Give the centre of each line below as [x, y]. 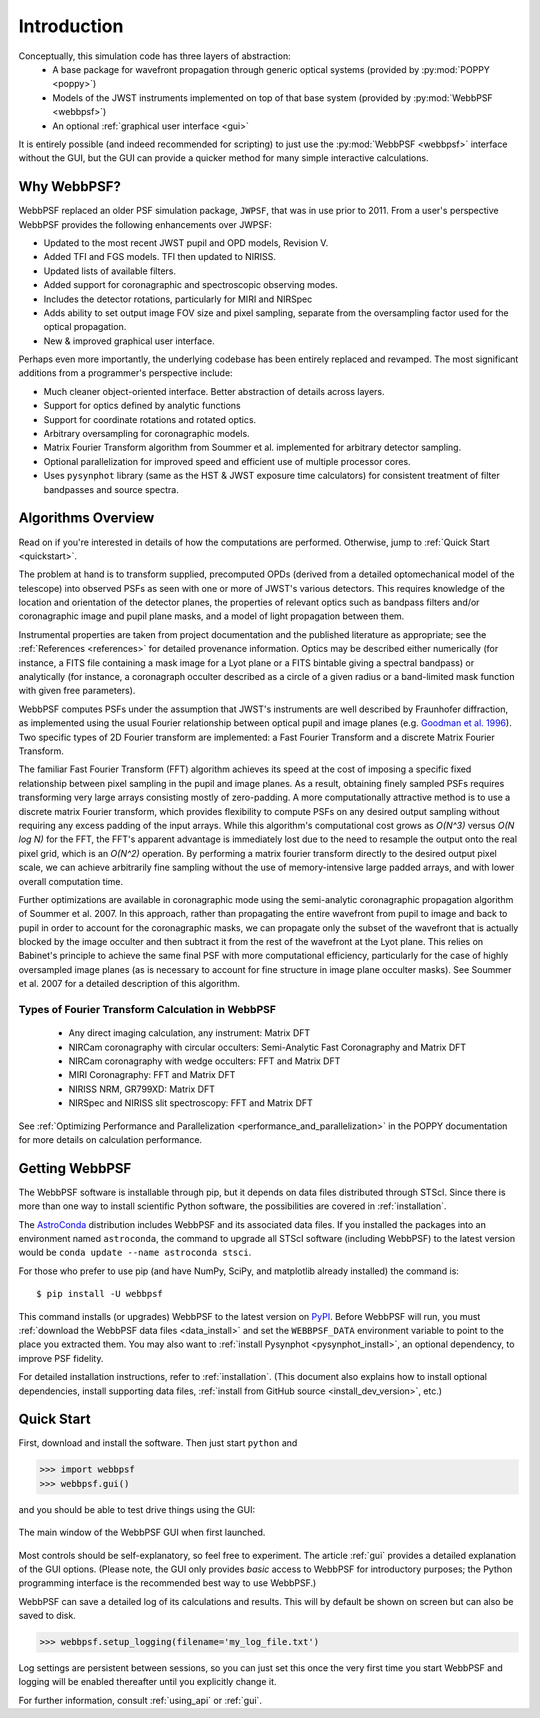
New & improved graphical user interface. [129, 341]
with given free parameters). [77, 691]
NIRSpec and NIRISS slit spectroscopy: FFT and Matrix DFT [191, 1103]
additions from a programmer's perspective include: [126, 373]
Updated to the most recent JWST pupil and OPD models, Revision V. [186, 242]
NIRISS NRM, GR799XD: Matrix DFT [141, 1089]
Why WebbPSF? [70, 186]
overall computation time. [71, 881]
